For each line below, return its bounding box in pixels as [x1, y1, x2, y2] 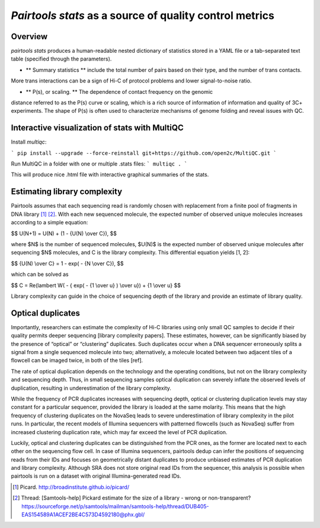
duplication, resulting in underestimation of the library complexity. [11, 384, 172, 392]
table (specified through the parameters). [11, 55, 112, 62]
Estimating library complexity [11, 187, 123, 197]
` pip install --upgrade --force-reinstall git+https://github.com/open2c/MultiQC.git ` [11, 150, 277, 157]
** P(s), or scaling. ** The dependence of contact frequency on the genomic [25, 88, 213, 95]
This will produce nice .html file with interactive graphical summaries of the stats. [11, 171, 209, 178]
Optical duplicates [11, 308, 80, 318]
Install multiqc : [11, 138, 47, 145]
